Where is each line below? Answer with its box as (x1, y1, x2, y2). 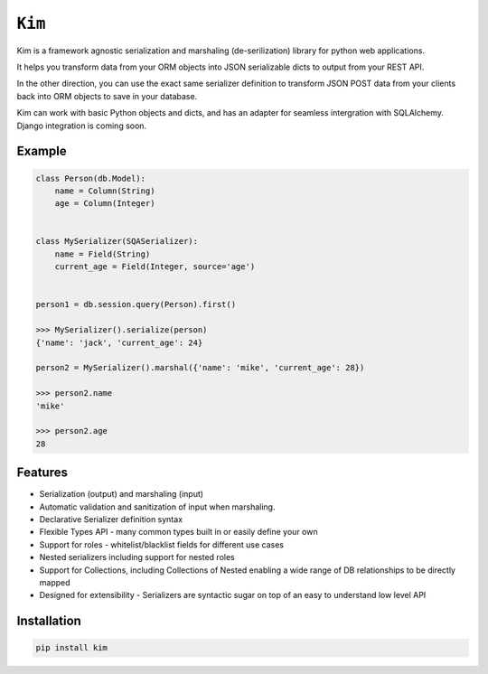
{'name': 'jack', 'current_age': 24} (35, 337, 203, 348)
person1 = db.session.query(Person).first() (35, 299, 237, 310)
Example (16, 144, 67, 159)
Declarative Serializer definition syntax (39, 513, 183, 524)
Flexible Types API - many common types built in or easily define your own (39, 527, 318, 538)
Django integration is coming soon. (16, 120, 147, 131)
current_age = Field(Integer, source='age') (54, 262, 256, 272)
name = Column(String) (54, 185, 155, 196)
